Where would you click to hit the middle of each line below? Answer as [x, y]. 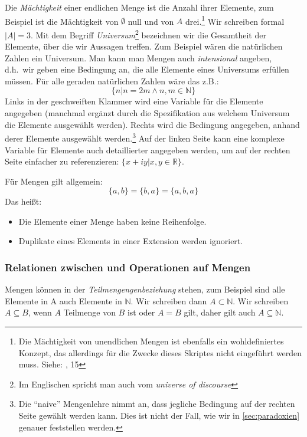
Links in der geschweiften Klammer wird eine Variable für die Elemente [134, 101]
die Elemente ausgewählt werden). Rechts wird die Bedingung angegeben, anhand [152, 124]
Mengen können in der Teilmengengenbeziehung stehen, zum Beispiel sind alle [145, 289]
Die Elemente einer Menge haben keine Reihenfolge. [112, 221]
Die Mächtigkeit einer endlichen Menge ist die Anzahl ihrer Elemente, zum [139, 7]
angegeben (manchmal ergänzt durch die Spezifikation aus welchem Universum [147, 113]
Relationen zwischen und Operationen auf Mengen [128, 267]
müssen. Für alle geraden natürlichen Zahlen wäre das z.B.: [112, 80]
